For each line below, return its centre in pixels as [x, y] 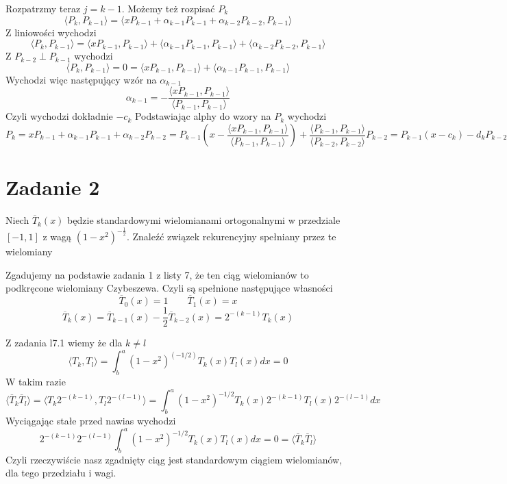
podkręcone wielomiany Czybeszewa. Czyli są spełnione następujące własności [169, 288]
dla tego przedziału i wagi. [61, 473]
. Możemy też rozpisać [168, 8]
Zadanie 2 [53, 187]
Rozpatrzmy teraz [43, 8]
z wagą [57, 237]
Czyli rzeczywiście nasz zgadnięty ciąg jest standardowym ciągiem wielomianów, [174, 459]
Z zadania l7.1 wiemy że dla [64, 343]
